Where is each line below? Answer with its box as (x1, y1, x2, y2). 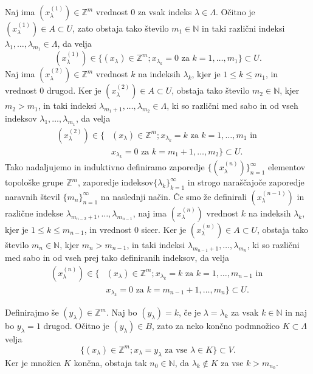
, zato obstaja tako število (72, 22, 169, 34)
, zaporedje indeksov (77, 176, 154, 189)
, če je (178, 306, 201, 319)
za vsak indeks (137, 5, 192, 18)
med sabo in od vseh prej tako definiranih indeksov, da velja (5, 251, 230, 264)
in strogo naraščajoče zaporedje (187, 176, 304, 189)
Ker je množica (5, 356, 61, 369)
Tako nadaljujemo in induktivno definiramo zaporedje (5, 161, 205, 173)
